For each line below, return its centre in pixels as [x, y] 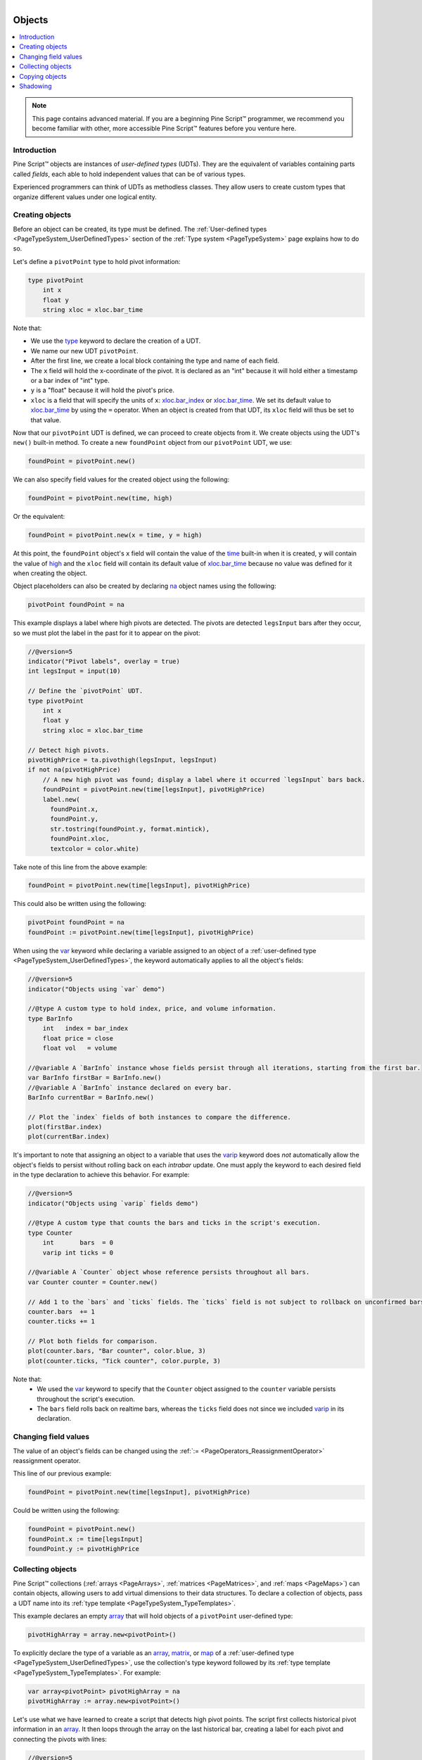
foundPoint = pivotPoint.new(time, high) [100, 498]
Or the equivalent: [39, 517]
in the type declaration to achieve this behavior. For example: [101, 1175]
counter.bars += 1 [61, 1312]
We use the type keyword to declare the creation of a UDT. [116, 341]
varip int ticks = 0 [78, 1252]
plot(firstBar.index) [65, 1127]
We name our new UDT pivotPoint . [84, 351]
